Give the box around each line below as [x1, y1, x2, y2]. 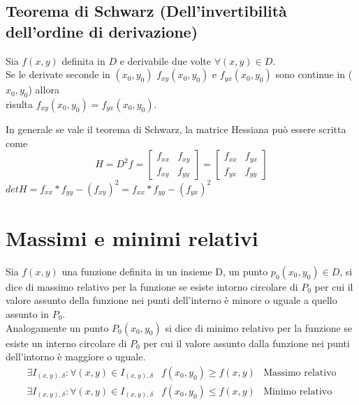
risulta [6, 96, 34, 111]
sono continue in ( [275, 67, 353, 82]
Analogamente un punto [6, 320, 109, 335]
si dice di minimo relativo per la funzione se [165, 320, 353, 335]
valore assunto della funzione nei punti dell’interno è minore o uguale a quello [6, 293, 337, 307]
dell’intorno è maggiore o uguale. [6, 349, 146, 364]
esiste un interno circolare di [6, 335, 127, 350]
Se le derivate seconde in [6, 67, 110, 82]
